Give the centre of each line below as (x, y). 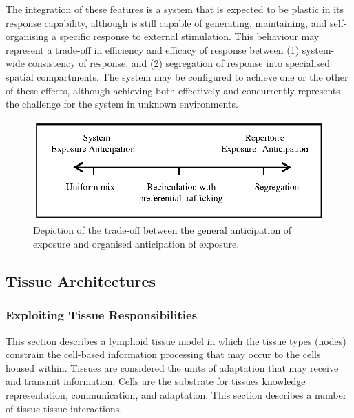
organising (27, 36)
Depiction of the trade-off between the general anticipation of (163, 230)
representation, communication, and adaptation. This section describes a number (176, 395)
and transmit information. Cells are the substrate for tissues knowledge (156, 381)
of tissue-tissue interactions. (64, 408)
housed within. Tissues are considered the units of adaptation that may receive (172, 367)
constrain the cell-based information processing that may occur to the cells (163, 354)
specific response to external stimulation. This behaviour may (189, 36)
